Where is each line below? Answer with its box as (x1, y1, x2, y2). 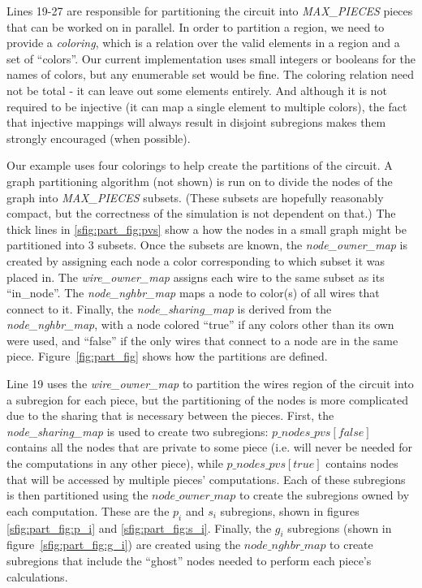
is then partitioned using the (6, 486, 149, 504)
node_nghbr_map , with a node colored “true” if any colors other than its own (6, 316, 394, 333)
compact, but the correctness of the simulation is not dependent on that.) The (6, 205, 396, 222)
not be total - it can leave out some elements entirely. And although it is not (6, 81, 387, 98)
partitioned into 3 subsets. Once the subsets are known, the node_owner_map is (6, 236, 408, 253)
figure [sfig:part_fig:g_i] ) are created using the (6, 536, 241, 553)
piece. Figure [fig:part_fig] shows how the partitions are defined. (6, 348, 328, 365)
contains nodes (325, 455, 398, 472)
